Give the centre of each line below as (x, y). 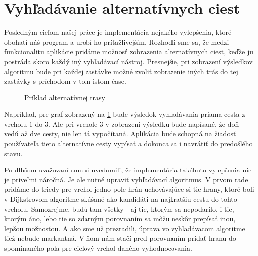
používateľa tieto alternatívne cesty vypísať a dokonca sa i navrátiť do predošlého (129, 143)
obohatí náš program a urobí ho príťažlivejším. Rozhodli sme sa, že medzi (117, 42)
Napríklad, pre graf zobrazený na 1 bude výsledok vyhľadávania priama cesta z (125, 114)
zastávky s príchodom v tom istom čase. (65, 81)
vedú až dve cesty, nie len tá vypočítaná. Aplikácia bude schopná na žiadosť (120, 133)
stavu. (14, 153)
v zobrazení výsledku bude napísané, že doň (172, 124)
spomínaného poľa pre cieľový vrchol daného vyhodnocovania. (98, 248)
